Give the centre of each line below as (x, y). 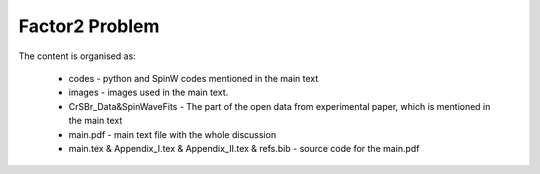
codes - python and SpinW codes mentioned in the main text (193, 78)
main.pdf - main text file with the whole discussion (172, 134)
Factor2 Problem (89, 26)
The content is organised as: (77, 56)
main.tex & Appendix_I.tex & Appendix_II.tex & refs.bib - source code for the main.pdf (244, 148)
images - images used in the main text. (148, 92)
